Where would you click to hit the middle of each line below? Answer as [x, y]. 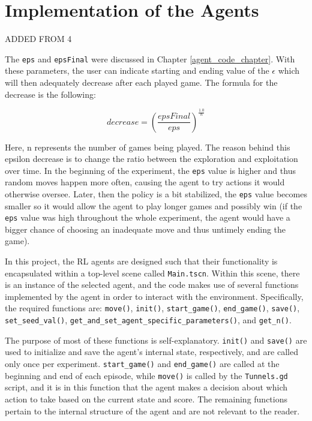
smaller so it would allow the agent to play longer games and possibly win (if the [154, 205]
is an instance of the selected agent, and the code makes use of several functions [152, 285]
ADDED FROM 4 [38, 39]
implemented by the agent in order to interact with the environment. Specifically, [154, 296]
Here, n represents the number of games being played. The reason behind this [148, 147]
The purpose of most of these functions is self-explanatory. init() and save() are [156, 340]
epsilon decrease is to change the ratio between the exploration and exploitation [151, 159]
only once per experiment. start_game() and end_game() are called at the [142, 364]
